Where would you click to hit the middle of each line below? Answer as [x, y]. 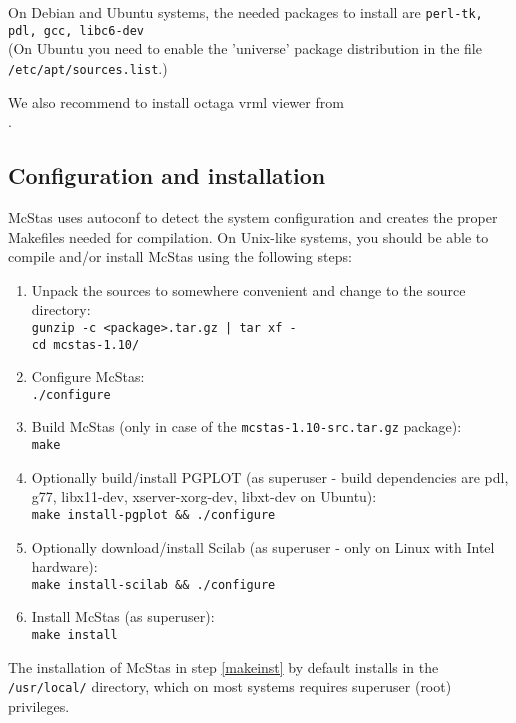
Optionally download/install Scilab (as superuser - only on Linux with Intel [263, 546]
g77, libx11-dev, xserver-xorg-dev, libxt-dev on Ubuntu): [204, 496]
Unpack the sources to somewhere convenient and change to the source [248, 289]
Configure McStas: [88, 376]
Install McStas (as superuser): [123, 616]
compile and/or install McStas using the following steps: [180, 256]
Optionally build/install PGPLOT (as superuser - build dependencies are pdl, [270, 476]
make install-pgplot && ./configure [153, 514]
